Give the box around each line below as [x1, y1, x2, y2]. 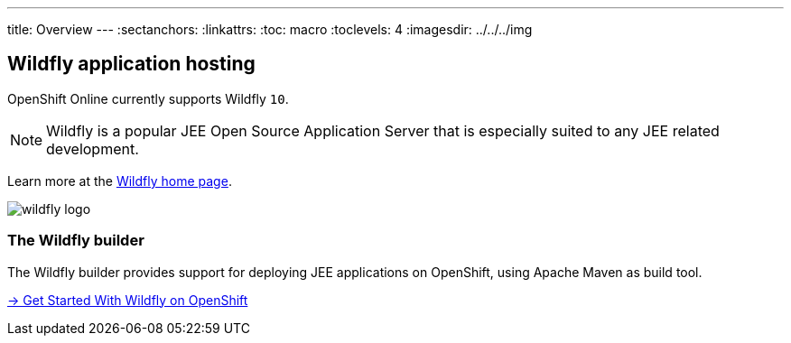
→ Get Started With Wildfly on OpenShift [7, 292, 248, 308]
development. [46, 139, 139, 158]
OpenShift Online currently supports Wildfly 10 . [7, 90, 289, 107]
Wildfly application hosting [7, 52, 256, 76]
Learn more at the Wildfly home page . [7, 172, 232, 189]
